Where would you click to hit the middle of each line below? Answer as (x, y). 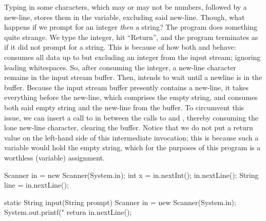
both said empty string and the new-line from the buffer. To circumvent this (124, 107)
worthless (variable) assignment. (54, 157)
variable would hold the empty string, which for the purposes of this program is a (132, 147)
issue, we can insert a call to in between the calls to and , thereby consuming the (131, 117)
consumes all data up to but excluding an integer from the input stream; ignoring (132, 57)
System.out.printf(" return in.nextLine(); (68, 212)
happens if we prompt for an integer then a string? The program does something (131, 27)
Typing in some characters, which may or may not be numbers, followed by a (126, 7)
